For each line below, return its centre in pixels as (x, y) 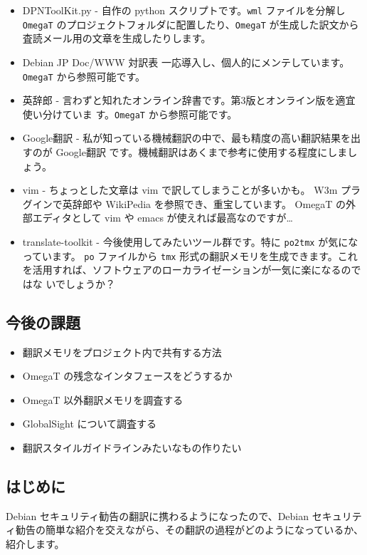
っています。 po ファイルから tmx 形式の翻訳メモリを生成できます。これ (190, 255)
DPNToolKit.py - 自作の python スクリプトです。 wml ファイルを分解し (184, 10)
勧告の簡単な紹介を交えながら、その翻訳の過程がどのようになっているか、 (190, 530)
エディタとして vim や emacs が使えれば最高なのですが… (163, 218)
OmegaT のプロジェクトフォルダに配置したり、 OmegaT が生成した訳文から (191, 24)
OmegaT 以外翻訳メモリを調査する (103, 399)
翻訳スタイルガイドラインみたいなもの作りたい (132, 448)
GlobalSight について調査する (90, 424)
